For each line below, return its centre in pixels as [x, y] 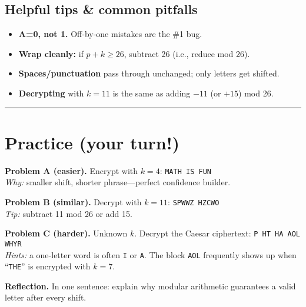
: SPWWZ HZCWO [194, 201]
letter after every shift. [46, 297]
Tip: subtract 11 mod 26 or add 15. [69, 213]
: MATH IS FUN [185, 170]
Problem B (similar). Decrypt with [73, 201]
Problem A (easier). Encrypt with [71, 170]
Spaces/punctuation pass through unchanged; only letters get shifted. [149, 73]
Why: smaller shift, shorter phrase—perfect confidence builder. [118, 182]
